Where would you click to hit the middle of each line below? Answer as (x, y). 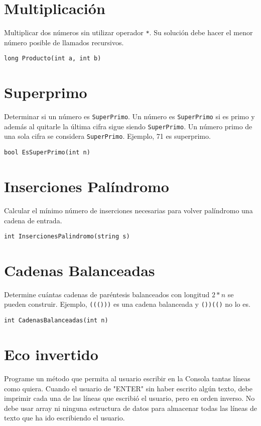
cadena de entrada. (33, 220)
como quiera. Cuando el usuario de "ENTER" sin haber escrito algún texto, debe (128, 388)
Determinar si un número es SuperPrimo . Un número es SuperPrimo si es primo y (129, 116)
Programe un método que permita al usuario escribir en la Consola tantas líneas (127, 378)
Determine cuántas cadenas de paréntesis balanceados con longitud (107, 294)
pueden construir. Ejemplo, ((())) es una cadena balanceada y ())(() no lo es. (127, 304)
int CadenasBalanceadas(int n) (56, 321)
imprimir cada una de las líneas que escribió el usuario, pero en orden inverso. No (129, 398)
